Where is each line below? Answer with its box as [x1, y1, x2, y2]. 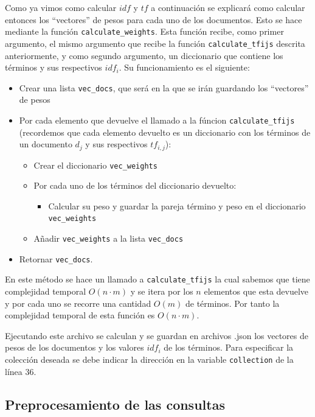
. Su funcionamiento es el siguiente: [119, 61, 250, 74]
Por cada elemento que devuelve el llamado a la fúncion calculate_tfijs [19, 113, 295, 126]
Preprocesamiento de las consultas [5, 394, 225, 413]
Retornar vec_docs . [19, 252, 93, 265]
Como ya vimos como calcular [5, 1, 117, 13]
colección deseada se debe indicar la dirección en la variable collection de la [5, 353, 294, 366]
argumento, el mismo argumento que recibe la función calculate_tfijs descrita [5, 37, 305, 49]
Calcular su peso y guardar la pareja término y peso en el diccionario [48, 199, 306, 212]
